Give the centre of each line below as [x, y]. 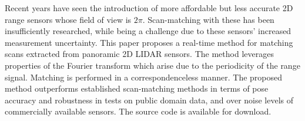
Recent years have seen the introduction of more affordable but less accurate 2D [149, 8]
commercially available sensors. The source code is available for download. [138, 111]
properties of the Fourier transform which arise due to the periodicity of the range [152, 65]
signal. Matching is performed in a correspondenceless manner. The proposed [144, 77]
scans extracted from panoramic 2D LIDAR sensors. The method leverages [139, 54]
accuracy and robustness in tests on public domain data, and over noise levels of [149, 100]
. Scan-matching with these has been [208, 19]
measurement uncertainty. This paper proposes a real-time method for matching [149, 42]
